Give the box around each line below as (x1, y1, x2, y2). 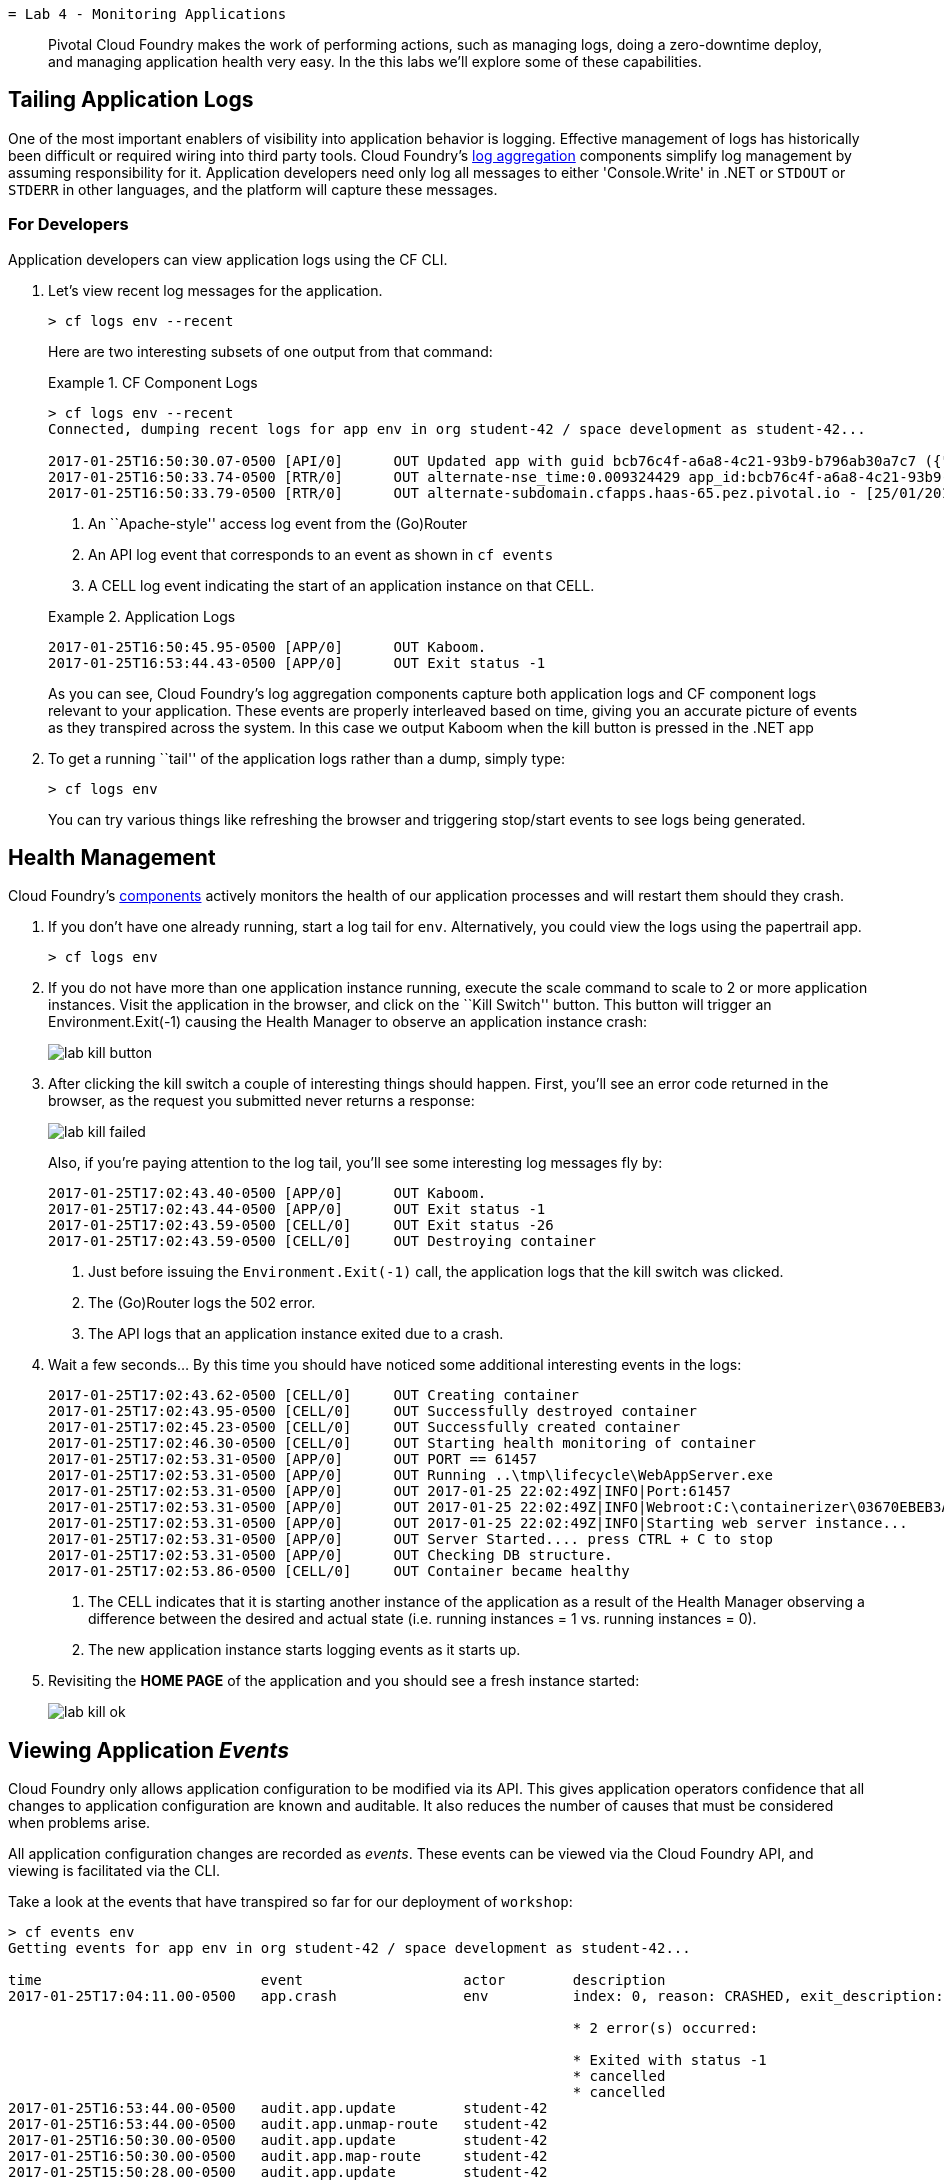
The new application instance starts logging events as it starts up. (88, 1641, 521, 1659)
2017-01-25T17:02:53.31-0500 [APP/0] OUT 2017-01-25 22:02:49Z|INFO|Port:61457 (48, 1483, 731, 1500)
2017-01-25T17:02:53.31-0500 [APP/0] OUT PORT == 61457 (48, 1451, 537, 1468)
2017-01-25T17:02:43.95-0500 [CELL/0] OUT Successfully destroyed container (48, 1403, 698, 1420)
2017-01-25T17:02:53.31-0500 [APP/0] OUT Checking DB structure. (48, 1547, 613, 1564)
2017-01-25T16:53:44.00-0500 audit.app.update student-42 (8, 2100, 548, 2117)
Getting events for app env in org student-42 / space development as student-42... (8, 1940, 691, 1957)
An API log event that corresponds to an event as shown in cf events (88, 545, 554, 563)
